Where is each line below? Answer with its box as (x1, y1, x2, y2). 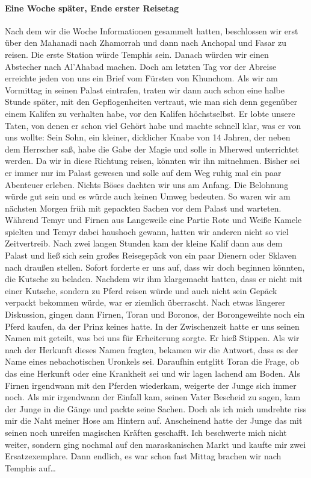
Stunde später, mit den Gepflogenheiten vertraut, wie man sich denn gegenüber (5, 95, 298, 108)
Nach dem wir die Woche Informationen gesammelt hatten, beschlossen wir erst (5, 24, 298, 37)
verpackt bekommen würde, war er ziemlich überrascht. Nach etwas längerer (5, 296, 286, 309)
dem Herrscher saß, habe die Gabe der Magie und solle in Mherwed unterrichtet (5, 142, 300, 155)
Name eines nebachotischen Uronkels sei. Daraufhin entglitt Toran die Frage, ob (5, 355, 300, 368)
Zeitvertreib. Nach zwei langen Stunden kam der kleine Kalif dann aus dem (5, 237, 283, 250)
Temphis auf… (5, 461, 56, 474)
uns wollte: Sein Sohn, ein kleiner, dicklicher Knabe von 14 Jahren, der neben (5, 131, 291, 143)
